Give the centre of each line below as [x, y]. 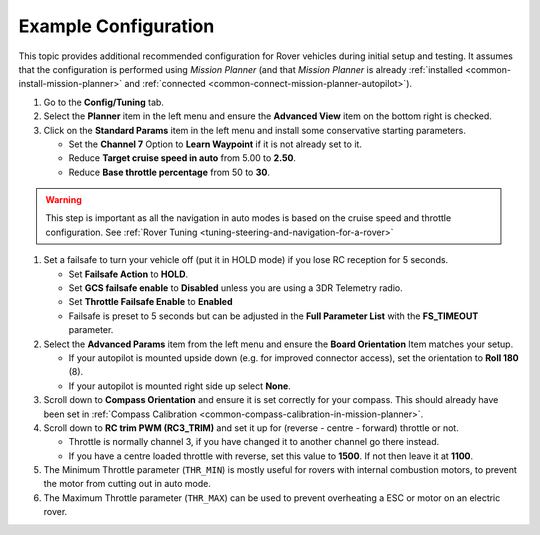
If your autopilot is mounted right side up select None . [180, 386]
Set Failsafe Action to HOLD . [128, 274]
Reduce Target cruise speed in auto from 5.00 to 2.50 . [182, 158]
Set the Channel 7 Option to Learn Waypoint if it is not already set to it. [215, 144]
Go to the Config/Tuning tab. [104, 102]
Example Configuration [116, 26]
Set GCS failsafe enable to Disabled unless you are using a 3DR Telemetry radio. [236, 288]
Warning [63, 200]
